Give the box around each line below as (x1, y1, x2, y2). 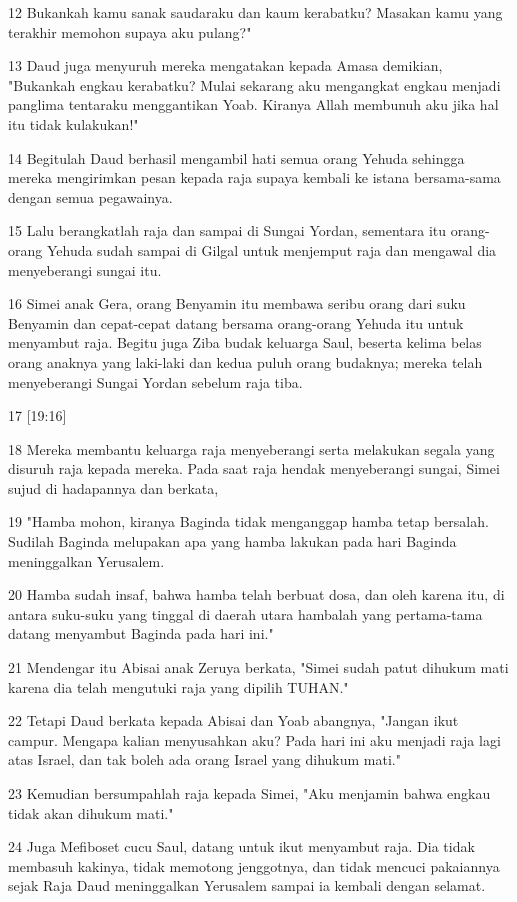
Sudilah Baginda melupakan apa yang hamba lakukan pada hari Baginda (8, 531, 457, 552)
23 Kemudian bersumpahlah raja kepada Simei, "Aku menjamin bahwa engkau (8, 783, 491, 803)
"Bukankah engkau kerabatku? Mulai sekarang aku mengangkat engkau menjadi (8, 74, 501, 95)
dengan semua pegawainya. (8, 186, 173, 207)
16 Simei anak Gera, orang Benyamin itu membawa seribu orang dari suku (8, 293, 466, 314)
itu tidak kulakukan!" (8, 113, 139, 134)
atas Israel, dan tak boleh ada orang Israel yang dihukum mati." (8, 749, 401, 770)
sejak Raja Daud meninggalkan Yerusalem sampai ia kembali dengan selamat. (8, 875, 486, 896)
